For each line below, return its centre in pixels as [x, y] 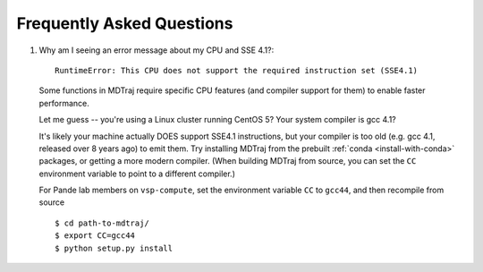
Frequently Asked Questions [125, 23]
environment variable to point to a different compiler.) [137, 174]
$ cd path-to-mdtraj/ [102, 223]
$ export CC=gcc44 [95, 236]
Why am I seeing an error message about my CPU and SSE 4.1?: [157, 50]
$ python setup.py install [114, 248]
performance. [64, 103]
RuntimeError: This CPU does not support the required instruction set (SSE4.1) [237, 70]
